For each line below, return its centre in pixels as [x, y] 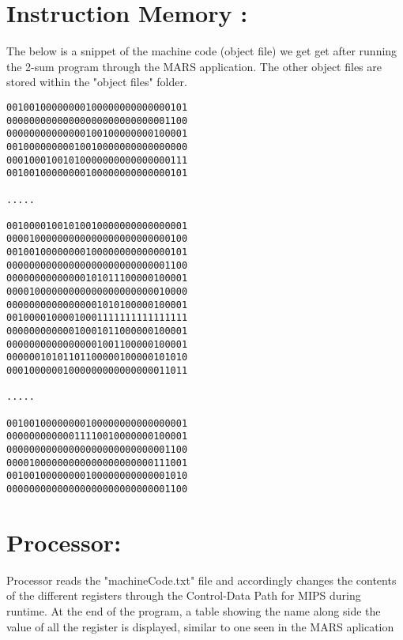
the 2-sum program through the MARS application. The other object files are [194, 66]
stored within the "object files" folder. [97, 82]
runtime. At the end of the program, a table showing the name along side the [194, 610]
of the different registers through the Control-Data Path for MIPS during [184, 595]
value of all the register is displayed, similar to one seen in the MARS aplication [200, 626]
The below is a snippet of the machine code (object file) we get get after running [202, 51]
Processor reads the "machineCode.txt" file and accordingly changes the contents [201, 580]
